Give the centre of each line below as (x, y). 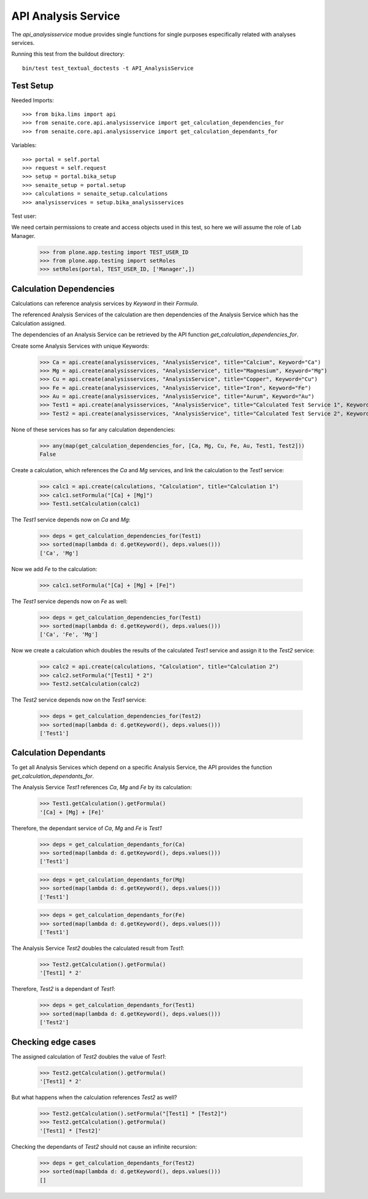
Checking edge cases (54, 1042)
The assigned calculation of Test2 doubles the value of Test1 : (89, 1056)
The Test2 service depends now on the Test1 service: (79, 700)
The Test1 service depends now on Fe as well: (70, 601)
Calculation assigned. (39, 323)
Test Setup (33, 86)
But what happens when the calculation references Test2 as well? (94, 1097)
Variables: (24, 145)
